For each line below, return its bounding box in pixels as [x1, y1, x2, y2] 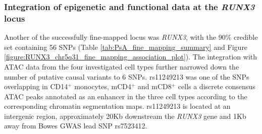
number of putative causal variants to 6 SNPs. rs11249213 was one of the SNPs [4, 71, 249, 82]
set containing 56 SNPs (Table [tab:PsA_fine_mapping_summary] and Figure [4, 41, 248, 52]
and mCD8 [138, 81, 172, 92]
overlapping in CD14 [4, 81, 68, 92]
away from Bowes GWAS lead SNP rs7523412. [4, 120, 147, 131]
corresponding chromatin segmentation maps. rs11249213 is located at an [4, 101, 231, 111]
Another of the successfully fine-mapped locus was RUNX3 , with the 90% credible [4, 32, 258, 42]
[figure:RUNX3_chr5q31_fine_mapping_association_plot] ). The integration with [4, 51, 257, 62]
